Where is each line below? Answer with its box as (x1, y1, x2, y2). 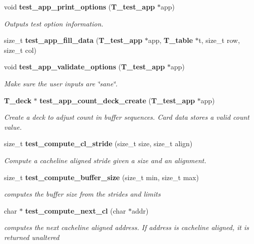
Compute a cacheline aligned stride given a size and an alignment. (4, 155, 207, 165)
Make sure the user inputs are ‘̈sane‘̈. (4, 78, 118, 88)
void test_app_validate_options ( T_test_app (4, 61, 165, 72)
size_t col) (4, 44, 37, 55)
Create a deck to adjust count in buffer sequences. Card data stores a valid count (4, 112, 250, 122)
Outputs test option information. (4, 18, 104, 28)
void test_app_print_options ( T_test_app (4, 1, 155, 11)
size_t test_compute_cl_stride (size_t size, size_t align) (4, 138, 193, 149)
